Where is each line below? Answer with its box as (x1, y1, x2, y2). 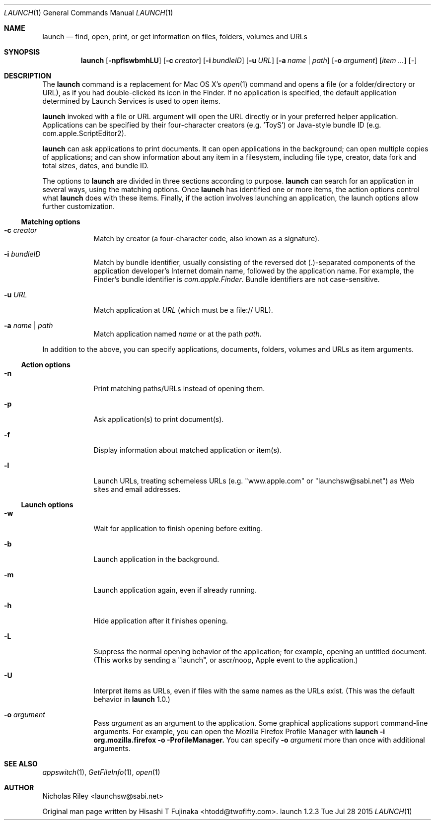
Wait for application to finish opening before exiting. (93, 524, 263, 533)
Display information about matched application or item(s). (93, 446, 282, 454)
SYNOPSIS (4, 48, 40, 56)
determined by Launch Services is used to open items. (42, 97, 220, 105)
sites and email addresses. (93, 485, 181, 493)
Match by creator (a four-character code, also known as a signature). (93, 234, 320, 243)
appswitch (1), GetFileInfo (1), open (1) (42, 768, 160, 776)
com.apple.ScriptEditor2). (42, 129, 126, 137)
